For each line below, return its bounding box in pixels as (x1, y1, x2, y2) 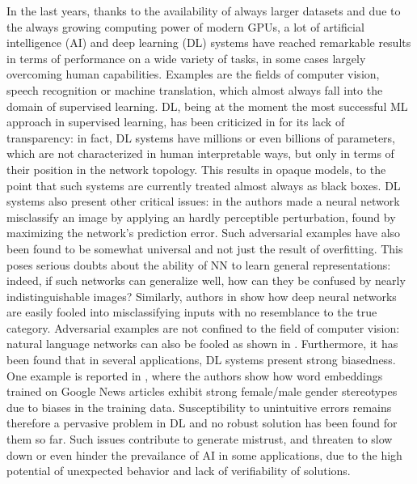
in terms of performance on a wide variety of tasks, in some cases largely (6, 49, 366, 66)
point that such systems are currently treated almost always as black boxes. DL (6, 176, 401, 193)
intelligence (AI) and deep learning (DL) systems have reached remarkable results (6, 34, 411, 51)
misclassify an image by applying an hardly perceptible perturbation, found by (6, 208, 396, 225)
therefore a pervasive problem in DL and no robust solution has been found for (6, 414, 398, 431)
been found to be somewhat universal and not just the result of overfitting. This (6, 240, 403, 257)
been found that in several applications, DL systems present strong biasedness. (6, 351, 396, 368)
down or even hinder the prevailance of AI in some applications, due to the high (6, 446, 402, 463)
